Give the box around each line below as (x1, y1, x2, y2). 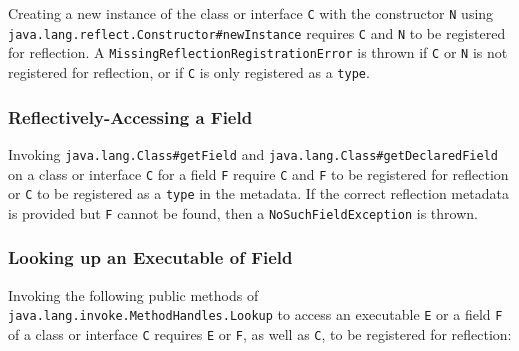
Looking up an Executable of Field (8, 245, 293, 270)
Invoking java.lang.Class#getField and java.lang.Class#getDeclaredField (8, 143, 498, 164)
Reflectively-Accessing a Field (8, 104, 253, 129)
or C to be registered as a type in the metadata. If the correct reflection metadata (8, 183, 509, 204)
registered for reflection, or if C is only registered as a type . (8, 61, 370, 82)
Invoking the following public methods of (8, 284, 259, 305)
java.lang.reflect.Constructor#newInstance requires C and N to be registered (8, 22, 506, 43)
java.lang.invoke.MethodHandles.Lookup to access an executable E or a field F (8, 304, 503, 325)
